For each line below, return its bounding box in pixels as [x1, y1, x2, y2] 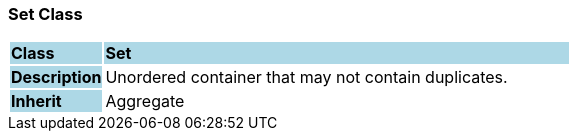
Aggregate [105, 91, 185, 112]
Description [11, 67, 102, 88]
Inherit [11, 91, 62, 112]
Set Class [8, 4, 83, 24]
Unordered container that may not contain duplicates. [105, 67, 508, 88]
